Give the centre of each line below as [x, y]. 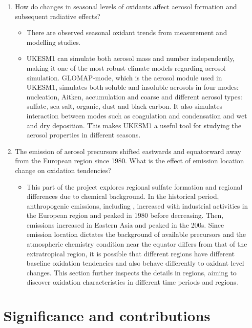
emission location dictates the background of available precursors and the [136, 234]
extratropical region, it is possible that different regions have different [131, 253]
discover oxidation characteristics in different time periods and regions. [132, 282]
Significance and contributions [107, 316]
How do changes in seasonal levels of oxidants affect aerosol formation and [126, 6]
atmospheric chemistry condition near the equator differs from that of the [137, 244]
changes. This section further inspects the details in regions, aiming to [132, 272]
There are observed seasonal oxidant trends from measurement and [127, 32]
